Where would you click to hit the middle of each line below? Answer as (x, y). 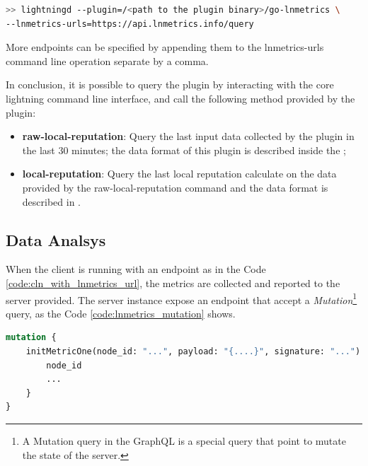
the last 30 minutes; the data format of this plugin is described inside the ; (184, 150)
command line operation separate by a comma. (107, 60)
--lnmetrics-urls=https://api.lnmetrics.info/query (130, 24)
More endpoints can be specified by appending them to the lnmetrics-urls (165, 47)
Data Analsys (56, 239)
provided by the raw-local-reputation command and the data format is (175, 187)
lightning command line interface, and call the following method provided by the (180, 98)
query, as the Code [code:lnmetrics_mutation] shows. (121, 313)
